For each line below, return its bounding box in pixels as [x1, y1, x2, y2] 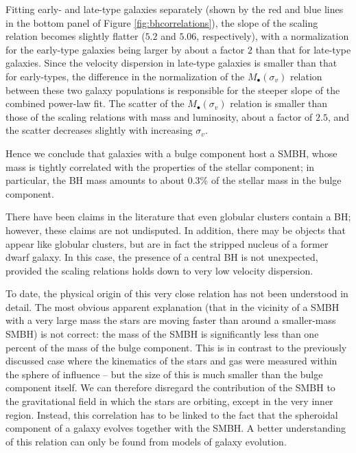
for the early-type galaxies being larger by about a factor [5, 42, 245, 56]
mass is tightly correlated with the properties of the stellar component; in [5, 159, 315, 174]
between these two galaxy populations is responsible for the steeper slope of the [5, 82, 340, 97]
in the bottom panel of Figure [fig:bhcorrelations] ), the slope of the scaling [5, 15, 318, 30]
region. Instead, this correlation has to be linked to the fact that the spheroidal [5, 407, 338, 421]
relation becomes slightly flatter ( [5, 29, 145, 43]
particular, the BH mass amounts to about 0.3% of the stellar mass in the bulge [5, 173, 342, 187]
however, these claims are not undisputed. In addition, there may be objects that [5, 222, 346, 237]
